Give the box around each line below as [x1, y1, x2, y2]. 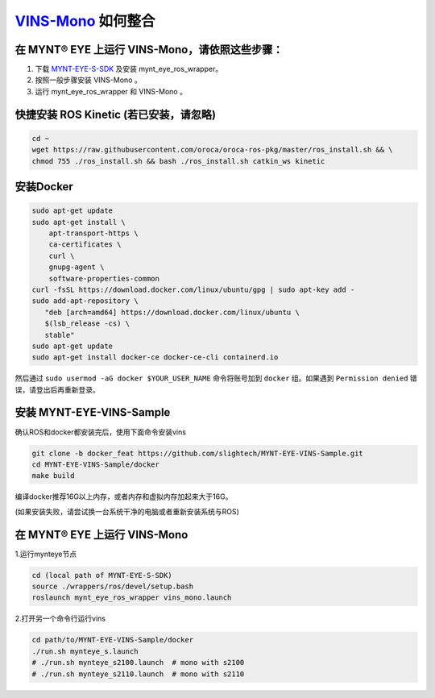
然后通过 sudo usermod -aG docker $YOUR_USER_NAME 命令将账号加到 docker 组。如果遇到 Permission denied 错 [14, 373, 418, 383]
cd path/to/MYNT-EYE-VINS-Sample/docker [31, 635, 193, 645]
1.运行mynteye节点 [14, 549, 77, 559]
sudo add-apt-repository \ [31, 297, 139, 305]
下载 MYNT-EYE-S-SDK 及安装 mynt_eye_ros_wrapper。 [35, 64, 223, 74]
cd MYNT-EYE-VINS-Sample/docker [31, 459, 160, 469]
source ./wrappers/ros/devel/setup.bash [31, 582, 193, 591]
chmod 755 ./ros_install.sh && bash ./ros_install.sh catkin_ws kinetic [31, 156, 325, 165]
